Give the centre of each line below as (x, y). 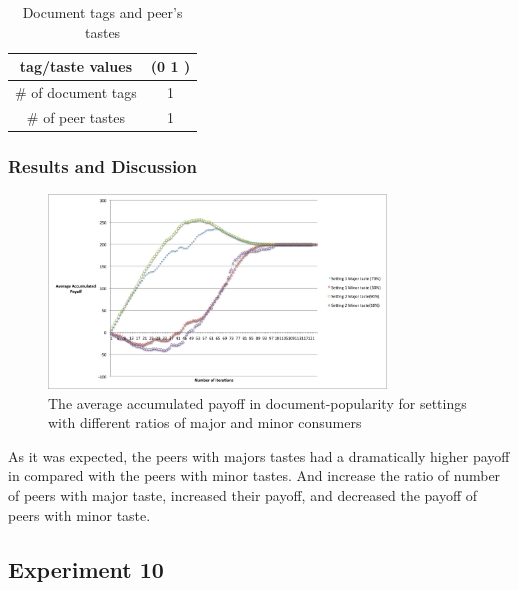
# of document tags (76, 92)
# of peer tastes (75, 116)
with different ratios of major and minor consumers (205, 422)
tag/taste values (75, 66)
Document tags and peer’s (102, 12)
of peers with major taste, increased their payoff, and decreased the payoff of (243, 494)
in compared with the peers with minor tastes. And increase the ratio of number (254, 475)
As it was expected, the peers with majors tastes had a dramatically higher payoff (259, 455)
